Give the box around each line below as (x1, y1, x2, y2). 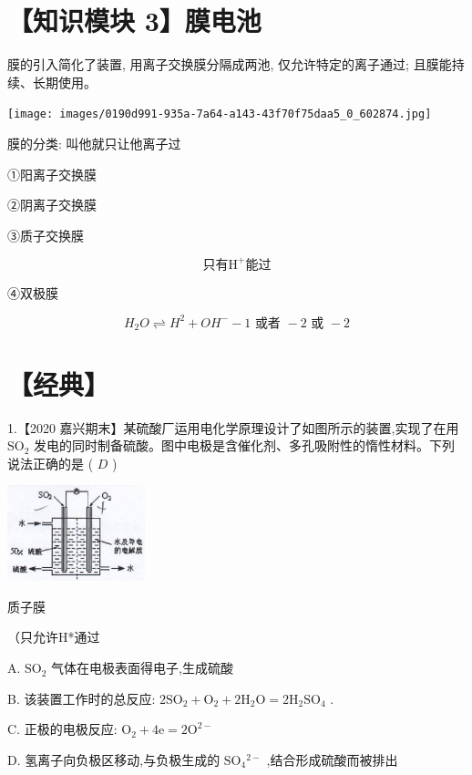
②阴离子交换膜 (7, 195, 97, 214)
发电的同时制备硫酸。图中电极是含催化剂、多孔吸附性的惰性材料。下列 (34, 436, 456, 455)
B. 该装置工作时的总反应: (7, 688, 156, 708)
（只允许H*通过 (7, 627, 100, 646)
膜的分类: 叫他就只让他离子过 (7, 133, 181, 152)
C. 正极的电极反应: (7, 719, 118, 739)
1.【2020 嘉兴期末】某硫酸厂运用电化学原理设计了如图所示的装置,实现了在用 (7, 418, 459, 437)
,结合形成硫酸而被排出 (266, 749, 398, 769)
